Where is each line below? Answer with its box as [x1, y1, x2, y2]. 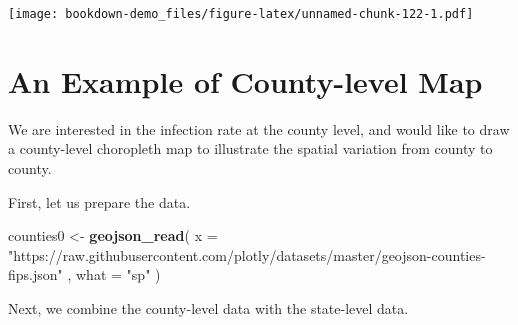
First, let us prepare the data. [8, 191, 191, 212]
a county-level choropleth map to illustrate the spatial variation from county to [8, 138, 493, 159]
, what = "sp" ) [67, 264, 161, 285]
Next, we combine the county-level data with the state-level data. [8, 297, 409, 318]
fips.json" [8, 264, 63, 285]
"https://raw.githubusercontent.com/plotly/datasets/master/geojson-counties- [8, 244, 486, 265]
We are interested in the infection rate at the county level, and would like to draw [8, 118, 510, 139]
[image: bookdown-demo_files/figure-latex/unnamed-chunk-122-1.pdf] [8, 7, 474, 21]
